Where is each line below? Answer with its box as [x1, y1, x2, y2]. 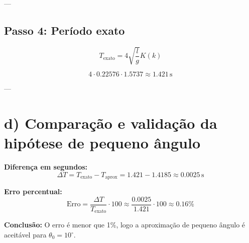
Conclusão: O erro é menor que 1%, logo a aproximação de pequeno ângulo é [4, 219, 245, 230]
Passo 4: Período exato [4, 22, 125, 38]
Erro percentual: [4, 186, 62, 197]
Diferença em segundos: [4, 161, 88, 172]
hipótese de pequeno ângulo [4, 132, 201, 153]
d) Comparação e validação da [4, 113, 217, 133]
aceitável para [4, 229, 47, 239]
